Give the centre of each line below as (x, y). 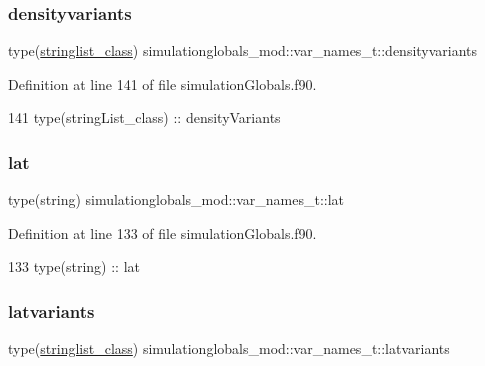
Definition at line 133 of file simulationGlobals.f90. (162, 232)
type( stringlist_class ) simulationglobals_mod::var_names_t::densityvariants (243, 50)
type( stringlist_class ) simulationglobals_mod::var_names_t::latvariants (229, 348)
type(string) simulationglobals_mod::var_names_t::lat (176, 199)
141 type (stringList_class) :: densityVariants (144, 117)
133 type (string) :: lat (74, 266)
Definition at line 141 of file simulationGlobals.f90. (162, 83)
